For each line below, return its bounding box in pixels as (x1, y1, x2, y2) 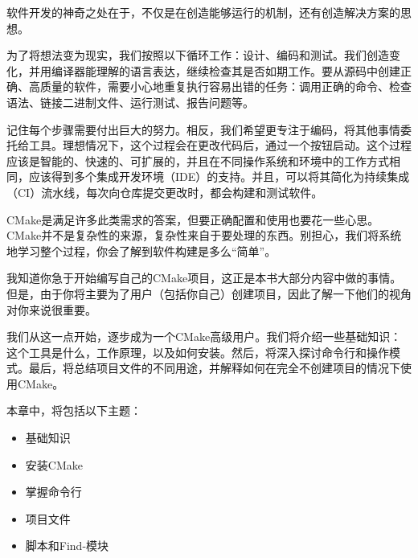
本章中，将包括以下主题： (6, 402, 141, 419)
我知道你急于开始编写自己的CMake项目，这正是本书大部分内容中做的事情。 (6, 269, 402, 286)
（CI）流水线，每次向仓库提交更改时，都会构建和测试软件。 (6, 183, 323, 200)
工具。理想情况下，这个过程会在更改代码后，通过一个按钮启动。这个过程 (28, 137, 412, 154)
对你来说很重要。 (6, 301, 96, 318)
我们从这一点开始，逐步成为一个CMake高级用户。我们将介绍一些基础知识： (6, 328, 402, 345)
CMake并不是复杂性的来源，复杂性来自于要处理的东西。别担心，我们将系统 (6, 227, 402, 244)
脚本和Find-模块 (25, 537, 109, 554)
